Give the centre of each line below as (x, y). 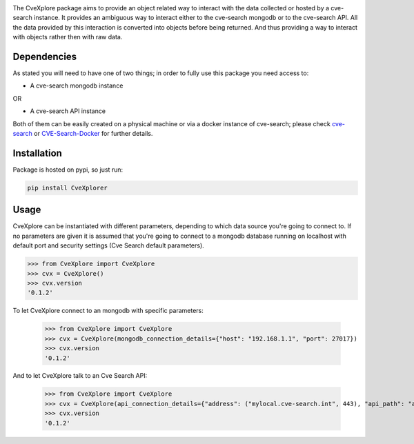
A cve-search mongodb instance (77, 85)
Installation (37, 153)
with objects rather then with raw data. (68, 37)
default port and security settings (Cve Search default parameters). (109, 245)
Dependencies (45, 56)
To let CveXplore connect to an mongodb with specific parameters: (108, 311)
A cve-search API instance (68, 111)
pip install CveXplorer (68, 188)
